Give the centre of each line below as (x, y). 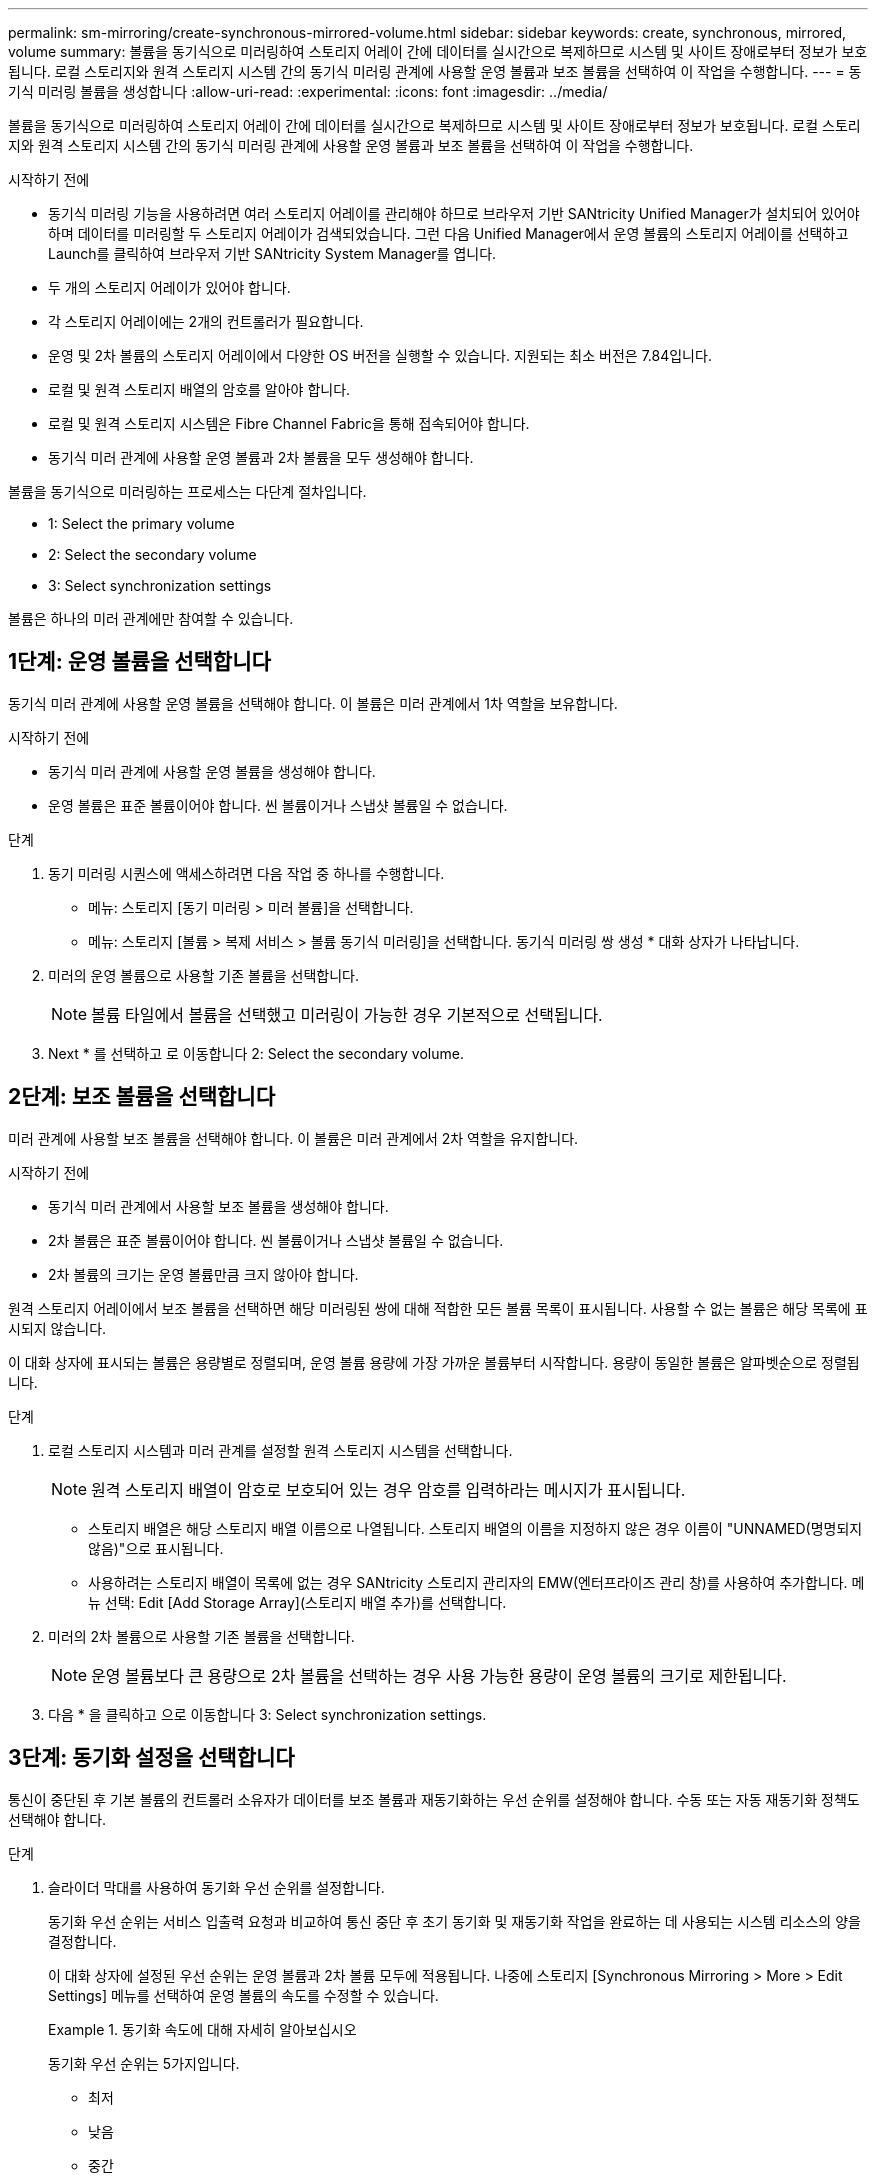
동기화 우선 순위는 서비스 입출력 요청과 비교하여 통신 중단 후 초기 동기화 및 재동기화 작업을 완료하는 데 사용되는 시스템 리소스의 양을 (454, 1921)
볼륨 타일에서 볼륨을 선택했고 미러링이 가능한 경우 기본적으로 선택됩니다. (347, 1014)
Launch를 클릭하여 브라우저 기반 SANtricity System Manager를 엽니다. (272, 253)
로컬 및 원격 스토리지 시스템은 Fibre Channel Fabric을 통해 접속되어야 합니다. (289, 423)
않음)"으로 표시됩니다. (156, 1548)
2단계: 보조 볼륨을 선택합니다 (141, 1097)
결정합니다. (82, 1941)
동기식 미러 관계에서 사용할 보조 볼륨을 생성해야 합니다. (218, 1206)
